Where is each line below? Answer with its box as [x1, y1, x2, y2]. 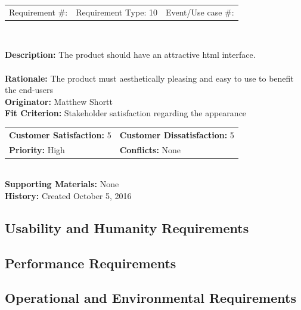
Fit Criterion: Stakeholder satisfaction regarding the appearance [5, 107, 247, 119]
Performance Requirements [5, 253, 176, 272]
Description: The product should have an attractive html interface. [5, 48, 256, 61]
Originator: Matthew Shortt [5, 95, 113, 107]
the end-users [5, 83, 54, 96]
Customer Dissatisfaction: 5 [119, 128, 234, 141]
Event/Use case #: [165, 5, 234, 18]
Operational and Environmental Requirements [5, 289, 296, 307]
